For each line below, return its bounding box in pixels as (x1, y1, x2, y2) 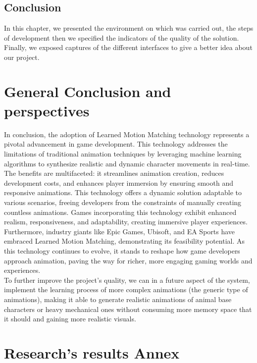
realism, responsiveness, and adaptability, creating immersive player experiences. (4, 216, 248, 227)
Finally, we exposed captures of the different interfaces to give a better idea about (4, 42, 253, 52)
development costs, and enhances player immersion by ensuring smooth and (4, 177, 233, 188)
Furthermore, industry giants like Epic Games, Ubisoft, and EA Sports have (4, 226, 235, 236)
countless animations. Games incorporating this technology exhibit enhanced (4, 207, 237, 217)
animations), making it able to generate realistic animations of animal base (4, 294, 232, 304)
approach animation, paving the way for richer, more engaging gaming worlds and (4, 255, 253, 265)
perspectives (4, 100, 90, 120)
